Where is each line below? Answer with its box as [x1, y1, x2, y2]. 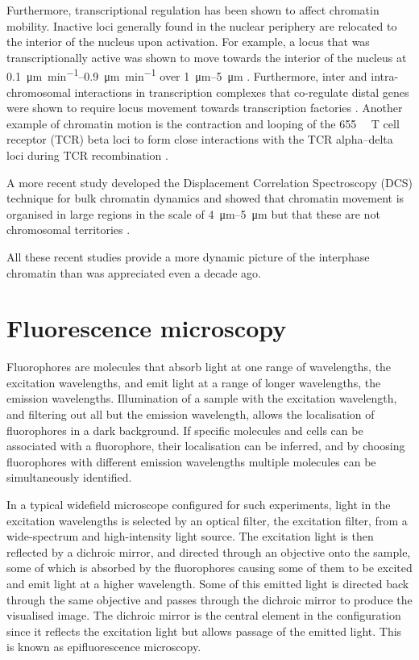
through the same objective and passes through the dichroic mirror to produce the [6, 591, 413, 608]
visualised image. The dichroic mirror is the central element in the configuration [6, 607, 401, 624]
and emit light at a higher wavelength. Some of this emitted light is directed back [6, 575, 409, 591]
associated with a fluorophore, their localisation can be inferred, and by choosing [6, 437, 405, 454]
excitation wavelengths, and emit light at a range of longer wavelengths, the [6, 374, 381, 391]
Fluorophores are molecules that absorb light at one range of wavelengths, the [6, 358, 392, 375]
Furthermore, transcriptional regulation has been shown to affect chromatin [6, 2, 380, 18]
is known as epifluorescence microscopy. [6, 638, 201, 655]
